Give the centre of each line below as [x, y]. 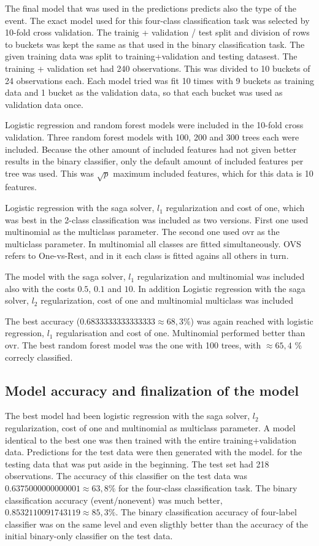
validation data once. [44, 104]
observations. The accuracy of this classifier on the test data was [126, 476]
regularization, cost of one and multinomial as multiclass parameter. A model [150, 428]
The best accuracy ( [43, 321]
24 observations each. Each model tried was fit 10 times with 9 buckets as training [159, 80]
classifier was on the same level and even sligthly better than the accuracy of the [156, 524]
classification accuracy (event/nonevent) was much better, [114, 500]
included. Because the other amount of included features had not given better [151, 149]
